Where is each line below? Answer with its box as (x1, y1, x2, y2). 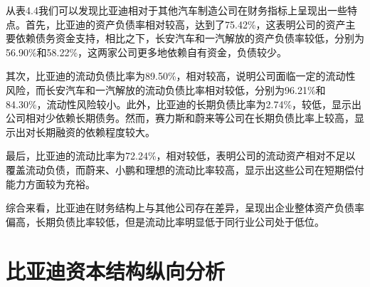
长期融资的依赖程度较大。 (35, 124, 155, 139)
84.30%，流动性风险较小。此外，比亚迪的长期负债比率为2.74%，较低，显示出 (6, 96, 362, 111)
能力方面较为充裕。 (6, 176, 95, 191)
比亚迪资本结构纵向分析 (6, 256, 226, 285)
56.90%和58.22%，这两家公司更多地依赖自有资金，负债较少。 (6, 44, 287, 59)
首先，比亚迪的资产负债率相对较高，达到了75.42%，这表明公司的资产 (25, 16, 346, 31)
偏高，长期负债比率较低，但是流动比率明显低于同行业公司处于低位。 (6, 214, 324, 229)
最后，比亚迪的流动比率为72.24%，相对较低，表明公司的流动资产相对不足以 (6, 148, 356, 163)
